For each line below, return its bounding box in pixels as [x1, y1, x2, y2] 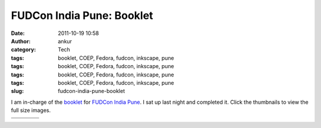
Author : [11, 37, 31, 44]
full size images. [11, 107, 51, 114]
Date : [11, 30, 25, 37]
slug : [11, 88, 24, 95]
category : [11, 46, 36, 53]
